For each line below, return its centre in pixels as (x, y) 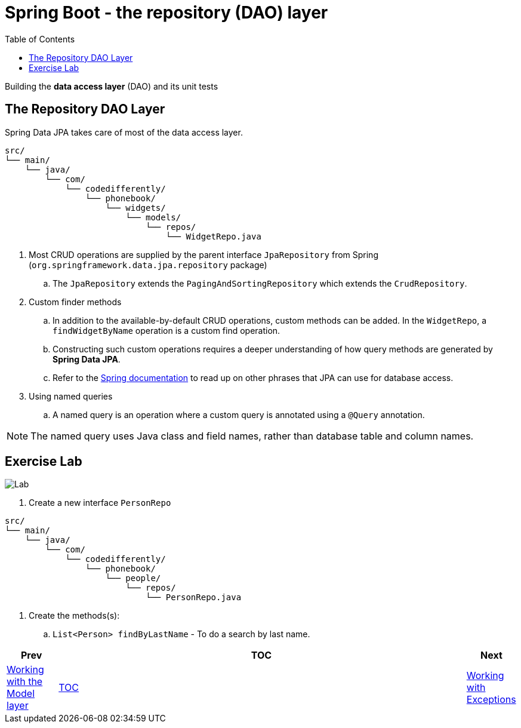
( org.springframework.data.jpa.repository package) (148, 265)
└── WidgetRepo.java (213, 236)
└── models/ (153, 217)
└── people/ (133, 578)
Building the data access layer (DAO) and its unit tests (112, 86)
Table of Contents (40, 39)
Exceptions (491, 700)
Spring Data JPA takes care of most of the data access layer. (124, 132)
